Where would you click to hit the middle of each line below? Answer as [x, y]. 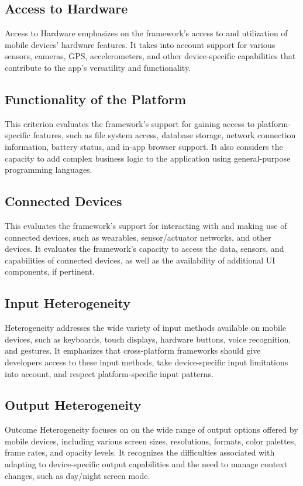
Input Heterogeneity [68, 303]
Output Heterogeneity [73, 405]
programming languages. [49, 170]
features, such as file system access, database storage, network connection [164, 135]
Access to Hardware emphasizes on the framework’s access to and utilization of [146, 33]
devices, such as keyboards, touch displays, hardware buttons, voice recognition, [148, 339]
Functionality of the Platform [96, 99]
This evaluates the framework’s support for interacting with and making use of [146, 225]
